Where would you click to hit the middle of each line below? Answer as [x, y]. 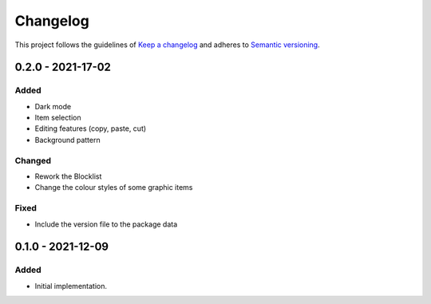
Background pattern [67, 140]
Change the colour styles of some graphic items [114, 188]
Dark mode [53, 106]
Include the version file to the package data [106, 224]
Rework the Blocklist [68, 176]
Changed [33, 160]
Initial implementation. [71, 286]
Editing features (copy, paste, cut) [91, 128]
